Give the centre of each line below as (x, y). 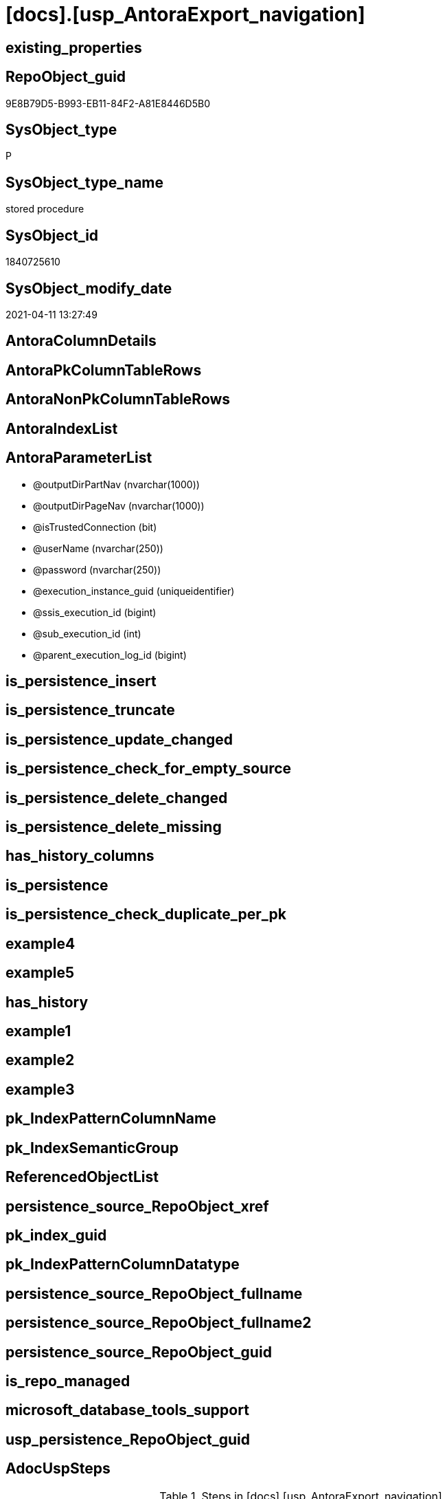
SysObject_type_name (85, 182)
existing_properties (74, 47)
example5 (40, 973)
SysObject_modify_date (89, 288)
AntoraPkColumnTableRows (104, 370)
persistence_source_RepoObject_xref (137, 1206)
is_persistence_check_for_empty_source (149, 769)
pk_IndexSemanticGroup (92, 1148)
